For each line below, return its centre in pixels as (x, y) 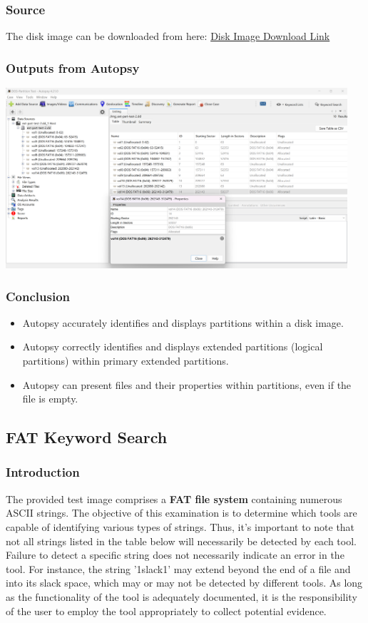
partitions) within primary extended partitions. (126, 360)
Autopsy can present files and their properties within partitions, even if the (187, 384)
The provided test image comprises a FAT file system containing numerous (174, 498)
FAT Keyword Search (87, 437)
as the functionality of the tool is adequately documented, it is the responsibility (182, 596)
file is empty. (50, 399)
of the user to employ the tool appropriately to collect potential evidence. (166, 611)
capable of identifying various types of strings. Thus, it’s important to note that (180, 526)
